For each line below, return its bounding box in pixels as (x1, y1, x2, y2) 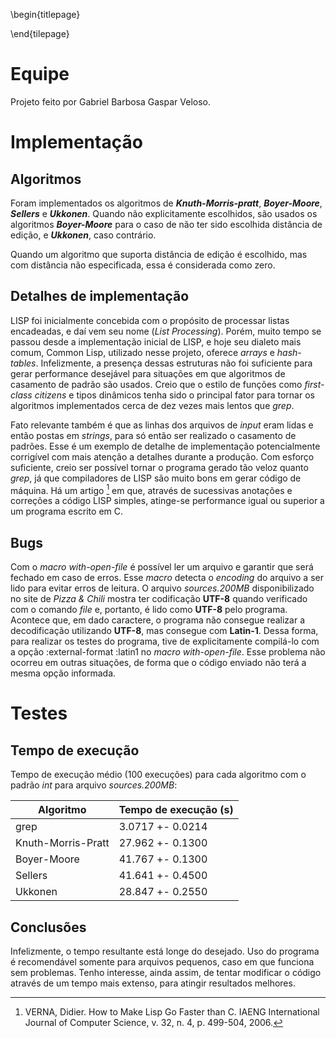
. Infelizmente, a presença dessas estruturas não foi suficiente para (35, 357, 313, 369)
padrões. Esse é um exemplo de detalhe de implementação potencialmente (10, 440, 321, 452)
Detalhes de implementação (10, 288, 190, 305)
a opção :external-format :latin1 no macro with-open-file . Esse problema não (10, 646, 326, 658)
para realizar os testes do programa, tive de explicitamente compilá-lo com (10, 635, 320, 648)
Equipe (10, 63, 70, 86)
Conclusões (10, 919, 87, 936)
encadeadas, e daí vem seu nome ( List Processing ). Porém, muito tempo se (10, 325, 322, 337)
